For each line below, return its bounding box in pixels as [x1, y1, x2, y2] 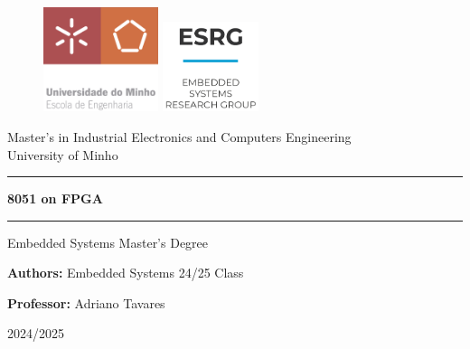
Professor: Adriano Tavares [7, 293, 165, 312]
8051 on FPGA [7, 189, 103, 208]
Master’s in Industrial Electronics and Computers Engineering [7, 127, 352, 146]
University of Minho [7, 145, 118, 164]
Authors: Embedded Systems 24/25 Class [7, 263, 244, 282]
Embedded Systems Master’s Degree [7, 232, 209, 251]
